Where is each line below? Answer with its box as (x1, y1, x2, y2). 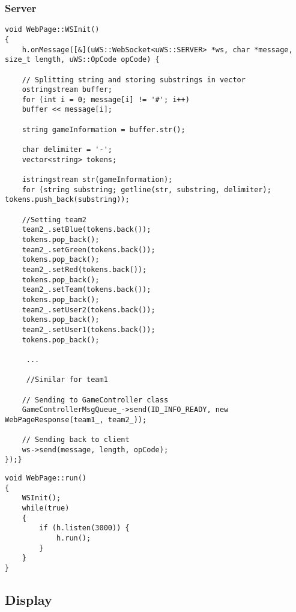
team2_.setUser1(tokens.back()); (22, 325, 156, 334)
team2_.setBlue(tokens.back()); (22, 225, 151, 234)
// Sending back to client (22, 435, 130, 444)
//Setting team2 (22, 215, 87, 224)
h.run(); (56, 534, 91, 543)
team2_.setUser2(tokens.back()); (22, 305, 156, 314)
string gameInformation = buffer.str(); (22, 125, 186, 134)
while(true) (22, 504, 70, 513)
